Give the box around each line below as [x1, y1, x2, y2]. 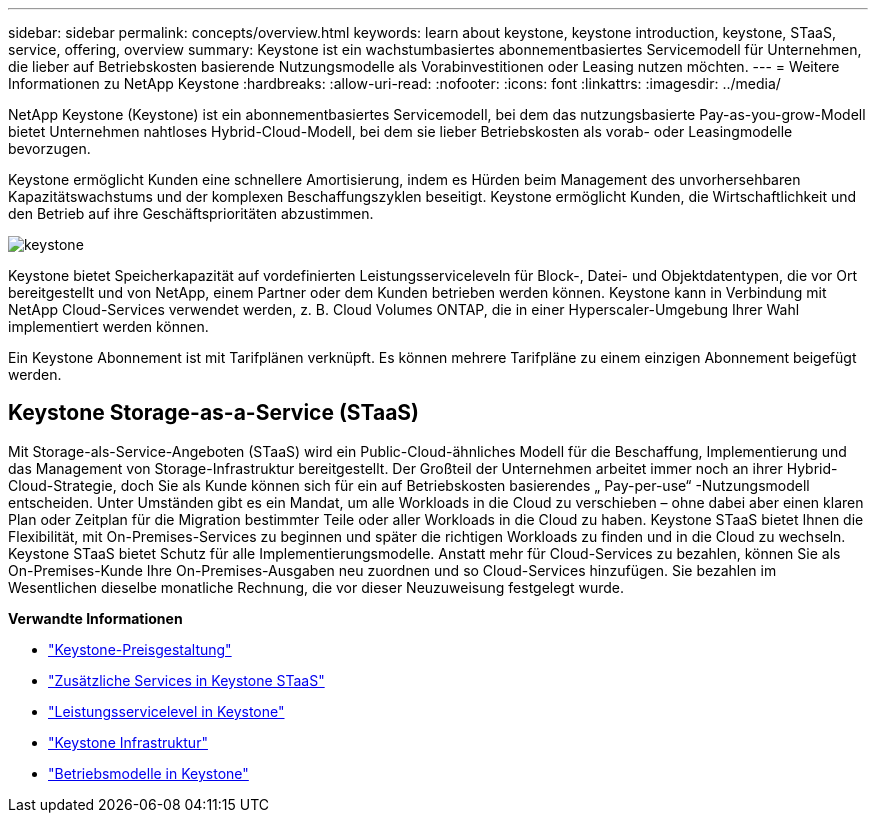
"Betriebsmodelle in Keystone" [48, 764, 249, 782]
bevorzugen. [8, 140, 91, 157]
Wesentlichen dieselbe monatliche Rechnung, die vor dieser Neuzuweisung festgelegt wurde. [8, 578, 625, 596]
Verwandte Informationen [8, 609, 183, 627]
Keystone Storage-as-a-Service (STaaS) [8, 400, 419, 426]
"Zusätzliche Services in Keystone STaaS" [48, 671, 325, 689]
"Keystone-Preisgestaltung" [48, 640, 232, 658]
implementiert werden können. [8, 318, 209, 335]
